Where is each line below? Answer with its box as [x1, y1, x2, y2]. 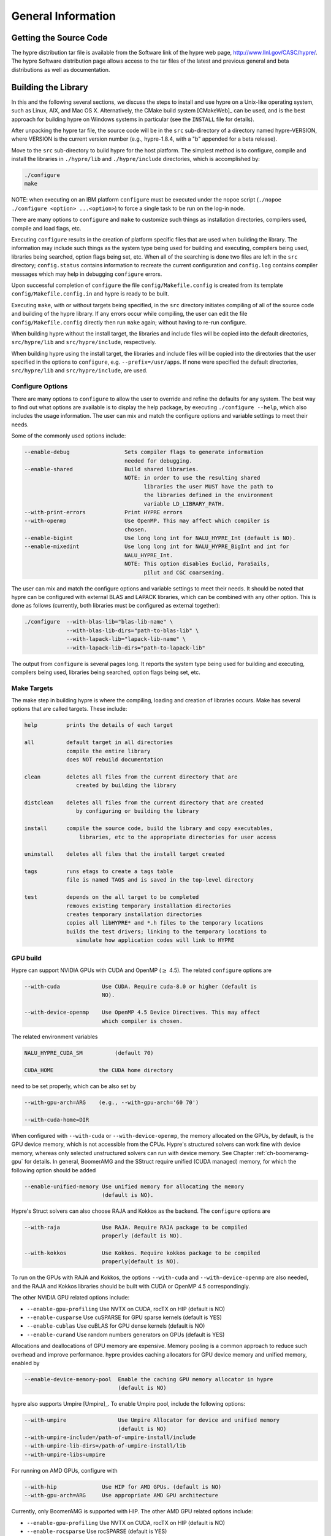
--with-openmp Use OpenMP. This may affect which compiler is [24, 517, 270, 525]
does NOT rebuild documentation [66, 756, 164, 763]
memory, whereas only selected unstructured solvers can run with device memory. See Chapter [11, 1149, 254, 1156]
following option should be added [11, 1166, 96, 1174]
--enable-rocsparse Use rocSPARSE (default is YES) [26, 1527, 167, 1535]
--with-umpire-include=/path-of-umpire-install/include [24, 1434, 196, 1441]
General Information [11, 9, 116, 23]
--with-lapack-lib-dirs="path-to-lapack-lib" [66, 644, 205, 651]
